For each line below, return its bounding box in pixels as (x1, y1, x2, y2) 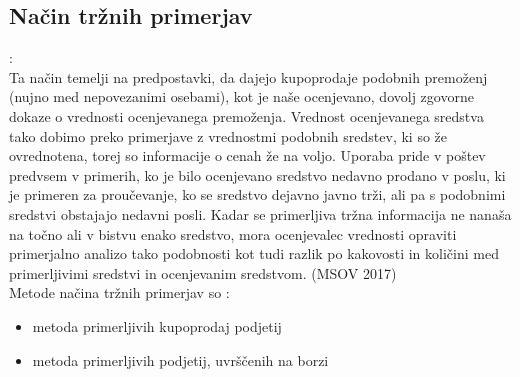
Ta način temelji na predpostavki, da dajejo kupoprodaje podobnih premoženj (9, 66, 488, 87)
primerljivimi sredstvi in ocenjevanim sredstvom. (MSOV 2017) (9, 262, 397, 283)
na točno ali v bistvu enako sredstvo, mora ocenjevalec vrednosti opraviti (9, 223, 457, 244)
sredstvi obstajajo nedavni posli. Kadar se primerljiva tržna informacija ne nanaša (9, 203, 512, 224)
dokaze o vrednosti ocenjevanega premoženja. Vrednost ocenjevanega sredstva (9, 105, 484, 126)
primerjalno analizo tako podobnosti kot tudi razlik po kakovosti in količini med (9, 243, 499, 264)
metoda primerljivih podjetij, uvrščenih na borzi (32, 349, 329, 370)
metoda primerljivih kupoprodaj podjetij (32, 315, 282, 336)
